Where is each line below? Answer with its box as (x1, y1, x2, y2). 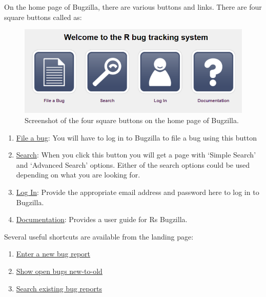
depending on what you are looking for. (16, 169, 140, 180)
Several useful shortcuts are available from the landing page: (4, 231, 194, 242)
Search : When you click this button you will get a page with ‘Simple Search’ (16, 149, 256, 160)
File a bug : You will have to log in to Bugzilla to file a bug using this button (16, 132, 257, 143)
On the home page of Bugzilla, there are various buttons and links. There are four (4, 2, 262, 12)
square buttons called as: (4, 11, 82, 22)
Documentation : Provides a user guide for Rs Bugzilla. (16, 214, 188, 225)
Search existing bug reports (16, 283, 102, 293)
